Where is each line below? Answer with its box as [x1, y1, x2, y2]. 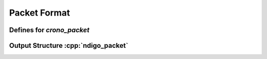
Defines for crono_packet [9, 26, 90, 34]
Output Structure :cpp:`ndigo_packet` [9, 41, 129, 50]
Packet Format [9, 7, 70, 18]
